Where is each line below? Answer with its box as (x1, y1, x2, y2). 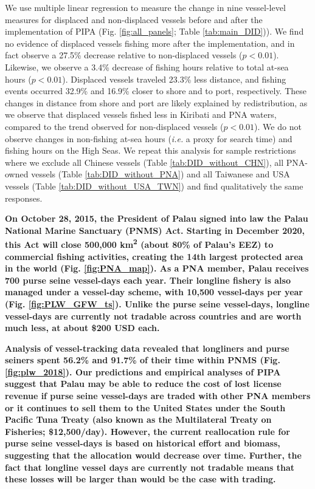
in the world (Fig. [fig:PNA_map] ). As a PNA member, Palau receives (5, 262, 309, 275)
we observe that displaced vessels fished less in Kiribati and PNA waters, (5, 108, 277, 121)
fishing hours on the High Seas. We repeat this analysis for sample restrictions (5, 144, 296, 157)
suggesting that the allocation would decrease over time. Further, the (5, 449, 302, 462)
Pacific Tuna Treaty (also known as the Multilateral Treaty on (5, 413, 272, 426)
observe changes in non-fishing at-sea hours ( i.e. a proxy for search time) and (5, 132, 292, 145)
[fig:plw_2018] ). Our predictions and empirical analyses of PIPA (5, 365, 281, 378)
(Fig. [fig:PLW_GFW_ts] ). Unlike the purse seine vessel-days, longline (5, 297, 310, 310)
